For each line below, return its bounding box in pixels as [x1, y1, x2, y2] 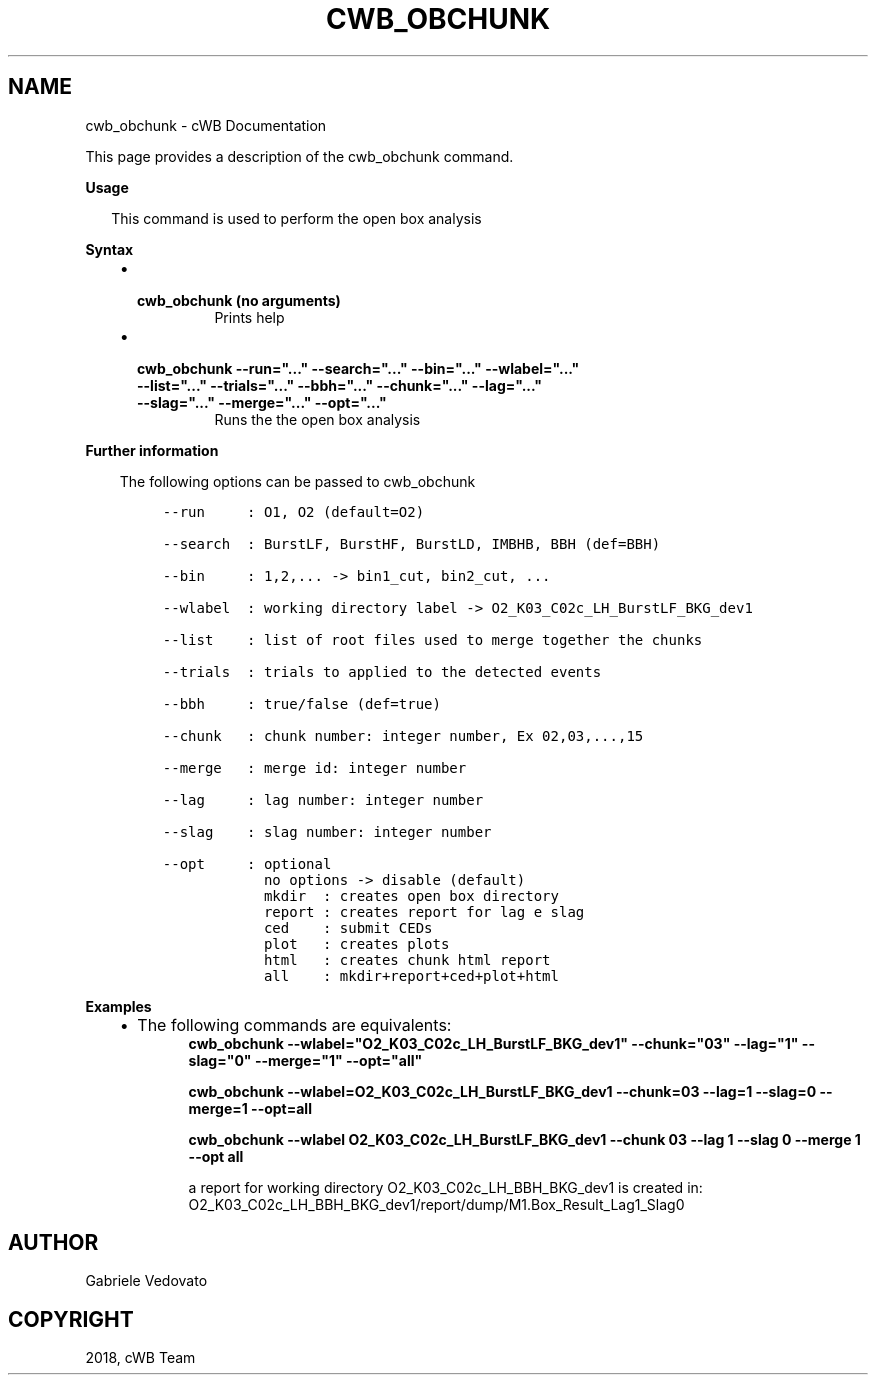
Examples [85, 997, 152, 1015]
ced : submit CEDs [263, 919, 433, 936]
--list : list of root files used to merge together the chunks [162, 631, 703, 648]
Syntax [85, 240, 134, 258]
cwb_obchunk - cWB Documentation [85, 116, 327, 134]
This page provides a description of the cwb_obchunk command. [85, 147, 514, 165]
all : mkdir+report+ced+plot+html [263, 967, 559, 984]
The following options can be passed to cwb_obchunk [119, 472, 476, 490]
